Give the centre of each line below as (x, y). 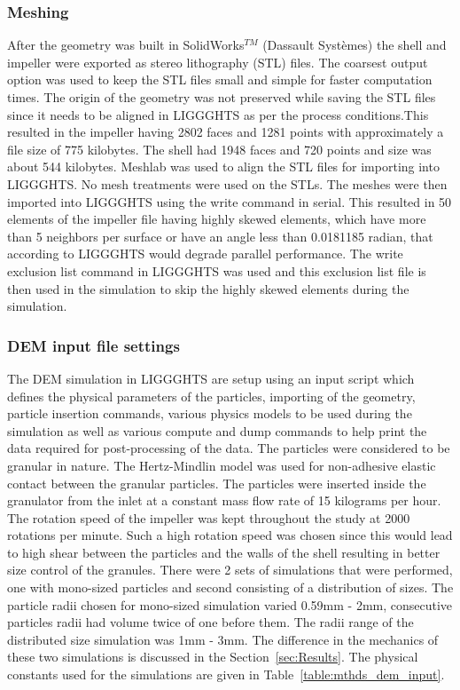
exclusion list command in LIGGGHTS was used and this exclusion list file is (217, 270)
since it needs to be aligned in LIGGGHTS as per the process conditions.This (218, 114)
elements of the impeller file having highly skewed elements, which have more (217, 219)
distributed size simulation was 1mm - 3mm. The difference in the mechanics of (223, 639)
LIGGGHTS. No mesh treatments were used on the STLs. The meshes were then (227, 183)
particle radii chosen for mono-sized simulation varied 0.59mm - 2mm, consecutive (230, 604)
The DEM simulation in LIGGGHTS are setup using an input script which (211, 378)
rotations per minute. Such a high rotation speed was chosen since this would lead (230, 535)
